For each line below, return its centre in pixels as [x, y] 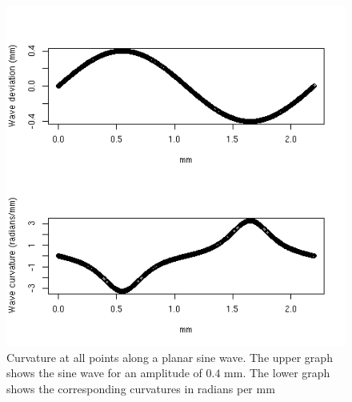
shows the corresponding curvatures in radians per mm [141, 388]
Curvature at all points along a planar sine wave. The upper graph [170, 357]
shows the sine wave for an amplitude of [104, 373]
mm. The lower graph [277, 373]
